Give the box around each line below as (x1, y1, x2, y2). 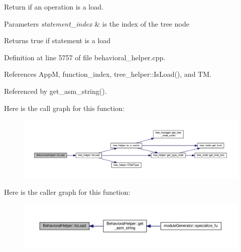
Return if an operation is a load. (4, 2, 103, 12)
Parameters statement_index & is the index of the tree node (4, 18, 189, 29)
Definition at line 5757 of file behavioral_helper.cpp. (4, 52, 166, 62)
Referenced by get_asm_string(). (4, 85, 107, 96)
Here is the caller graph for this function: (4, 187, 131, 197)
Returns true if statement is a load (4, 35, 111, 46)
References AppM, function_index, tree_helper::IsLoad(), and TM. (4, 69, 211, 79)
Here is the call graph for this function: (4, 102, 125, 113)
